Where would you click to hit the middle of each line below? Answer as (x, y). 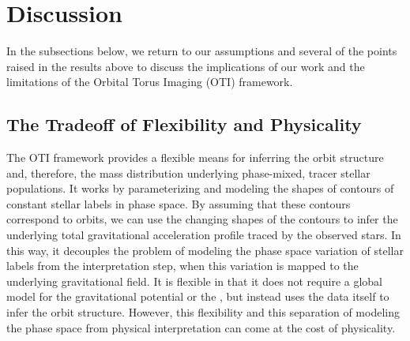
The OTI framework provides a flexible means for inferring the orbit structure (195, 157)
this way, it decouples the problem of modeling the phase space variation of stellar (205, 250)
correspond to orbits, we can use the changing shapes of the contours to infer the (202, 219)
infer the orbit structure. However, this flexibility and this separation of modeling (203, 312)
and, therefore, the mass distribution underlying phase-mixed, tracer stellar (188, 172)
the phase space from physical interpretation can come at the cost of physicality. (201, 327)
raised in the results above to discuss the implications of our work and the (186, 66)
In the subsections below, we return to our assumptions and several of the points (202, 51)
